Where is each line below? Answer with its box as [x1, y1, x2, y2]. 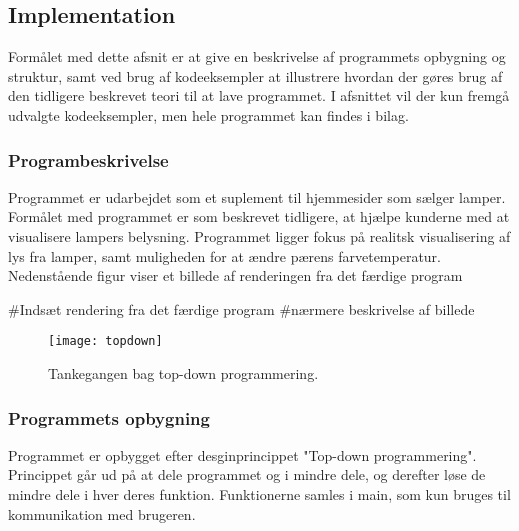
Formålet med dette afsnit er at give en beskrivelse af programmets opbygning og [8, 46, 506, 67]
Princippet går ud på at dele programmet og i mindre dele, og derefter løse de [8, 464, 486, 485]
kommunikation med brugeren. [8, 503, 196, 524]
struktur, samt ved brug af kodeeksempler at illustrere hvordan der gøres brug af [8, 65, 503, 86]
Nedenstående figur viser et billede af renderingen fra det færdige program [8, 265, 463, 286]
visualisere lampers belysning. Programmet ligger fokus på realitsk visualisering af [8, 225, 511, 246]
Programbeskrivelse [8, 147, 169, 172]
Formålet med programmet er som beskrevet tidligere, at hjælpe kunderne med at [8, 206, 510, 227]
